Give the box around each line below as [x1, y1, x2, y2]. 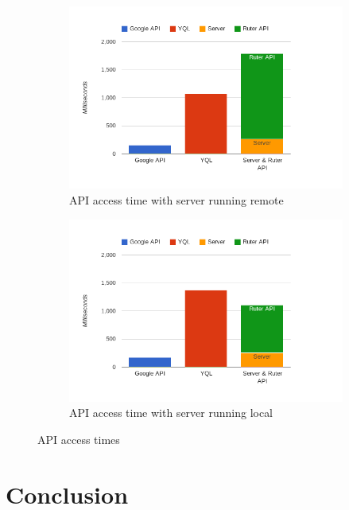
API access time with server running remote [69, 191, 284, 208]
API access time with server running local [69, 404, 273, 421]
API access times [37, 431, 120, 448]
